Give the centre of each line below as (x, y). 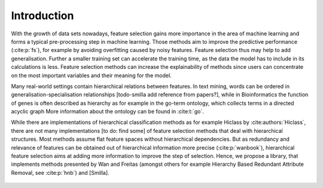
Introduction (42, 16)
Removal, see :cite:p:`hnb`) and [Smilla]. (60, 172)
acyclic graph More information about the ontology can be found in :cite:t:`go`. (108, 111)
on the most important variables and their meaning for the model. (91, 75)
